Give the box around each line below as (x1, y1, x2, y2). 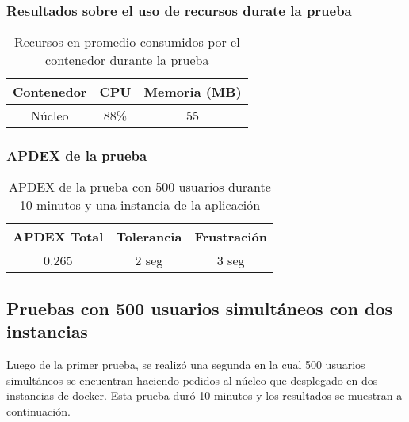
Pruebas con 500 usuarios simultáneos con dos (6, 295, 392, 320)
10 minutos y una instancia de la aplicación (19, 196, 261, 215)
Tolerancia (116, 227, 182, 246)
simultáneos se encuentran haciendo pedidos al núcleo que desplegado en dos (6, 371, 378, 388)
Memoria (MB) (143, 82, 242, 101)
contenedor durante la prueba (45, 51, 209, 70)
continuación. (6, 402, 71, 419)
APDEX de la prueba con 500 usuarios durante (9, 177, 271, 196)
